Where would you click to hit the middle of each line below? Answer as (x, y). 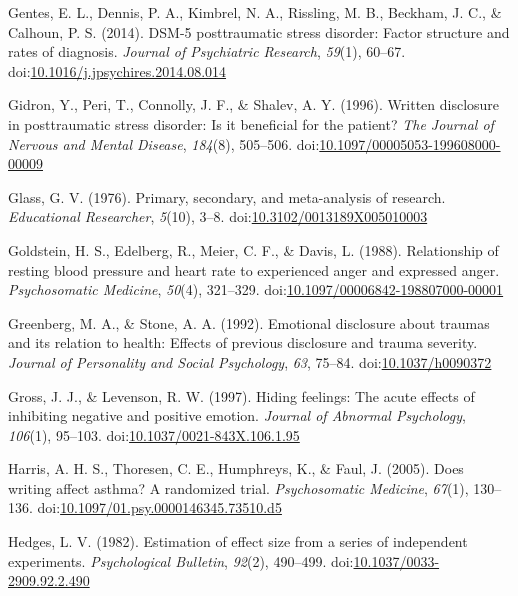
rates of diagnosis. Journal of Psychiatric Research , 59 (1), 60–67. (207, 51)
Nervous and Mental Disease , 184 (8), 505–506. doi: (164, 143)
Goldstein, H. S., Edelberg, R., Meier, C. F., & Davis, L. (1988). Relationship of (253, 249)
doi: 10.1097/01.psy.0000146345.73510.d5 (159, 507)
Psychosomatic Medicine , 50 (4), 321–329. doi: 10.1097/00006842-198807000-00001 (256, 289)
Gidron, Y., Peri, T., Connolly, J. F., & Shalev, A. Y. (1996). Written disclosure (254, 104)
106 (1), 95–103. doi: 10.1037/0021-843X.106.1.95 (154, 434)
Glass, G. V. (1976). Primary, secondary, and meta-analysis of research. (227, 196)
